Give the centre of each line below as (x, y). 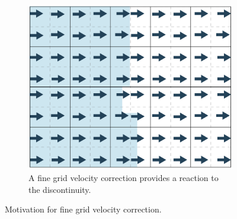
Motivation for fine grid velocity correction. (83, 209)
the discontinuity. (60, 189)
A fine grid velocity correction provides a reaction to (124, 178)
